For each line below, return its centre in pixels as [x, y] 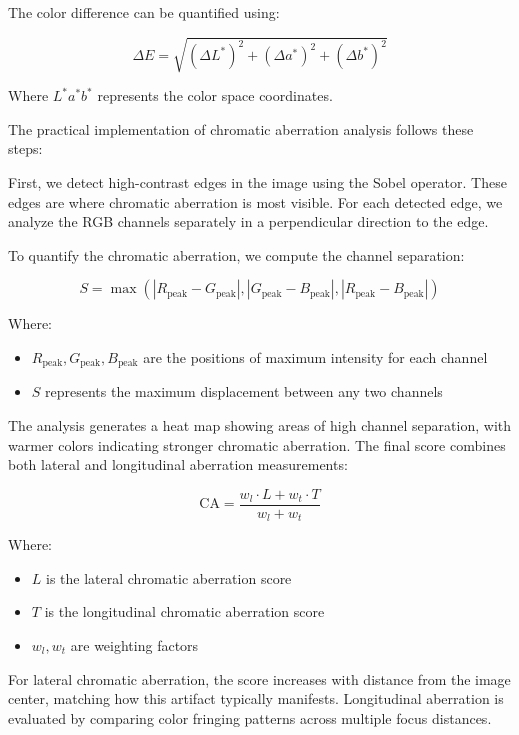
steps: [25, 148]
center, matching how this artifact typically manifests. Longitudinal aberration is [256, 698]
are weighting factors [134, 645]
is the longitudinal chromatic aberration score [184, 611]
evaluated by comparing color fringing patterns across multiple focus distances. [250, 717]
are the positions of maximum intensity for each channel [315, 356]
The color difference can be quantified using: [144, 12]
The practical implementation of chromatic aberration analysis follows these [241, 128]
